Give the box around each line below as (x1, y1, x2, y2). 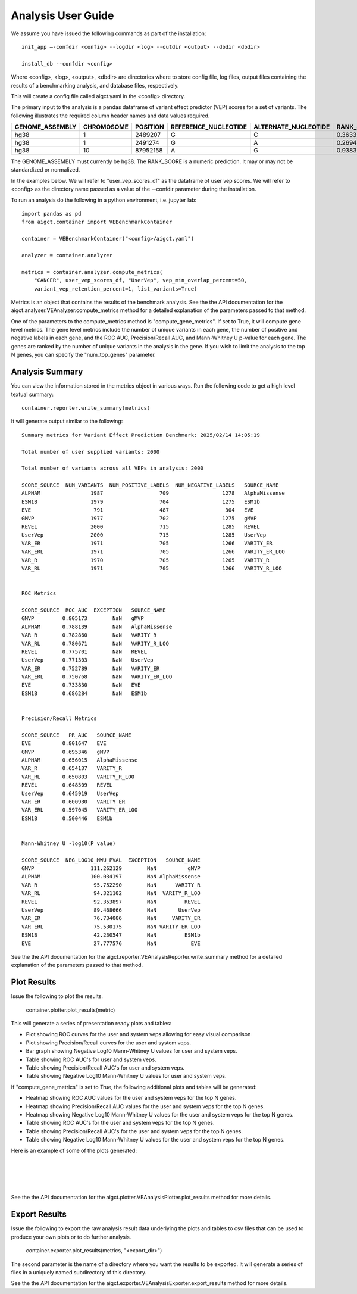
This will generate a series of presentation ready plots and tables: (11, 1020, 172, 1027)
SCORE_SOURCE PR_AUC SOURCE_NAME (21, 731, 132, 738)
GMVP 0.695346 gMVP (21, 748, 110, 755)
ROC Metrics (21, 590, 57, 597)
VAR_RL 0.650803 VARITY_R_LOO (21, 773, 135, 780)
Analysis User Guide (11, 9, 114, 22)
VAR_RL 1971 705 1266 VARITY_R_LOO (21, 565, 282, 572)
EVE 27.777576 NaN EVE (21, 940, 201, 947)
